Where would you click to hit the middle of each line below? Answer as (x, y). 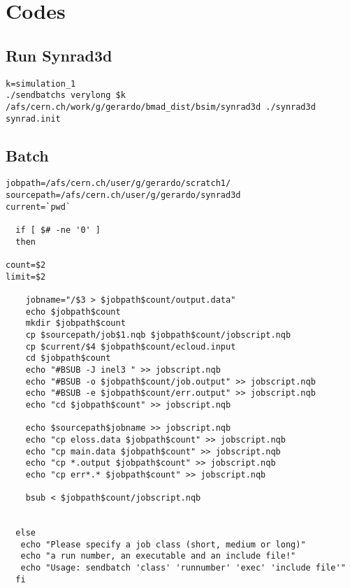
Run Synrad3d (59, 55)
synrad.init (33, 119)
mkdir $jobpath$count (75, 323)
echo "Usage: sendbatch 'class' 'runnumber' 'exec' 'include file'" (183, 568)
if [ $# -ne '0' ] (58, 230)
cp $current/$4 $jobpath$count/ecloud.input (131, 346)
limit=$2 (26, 277)
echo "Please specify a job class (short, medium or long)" (163, 544)
